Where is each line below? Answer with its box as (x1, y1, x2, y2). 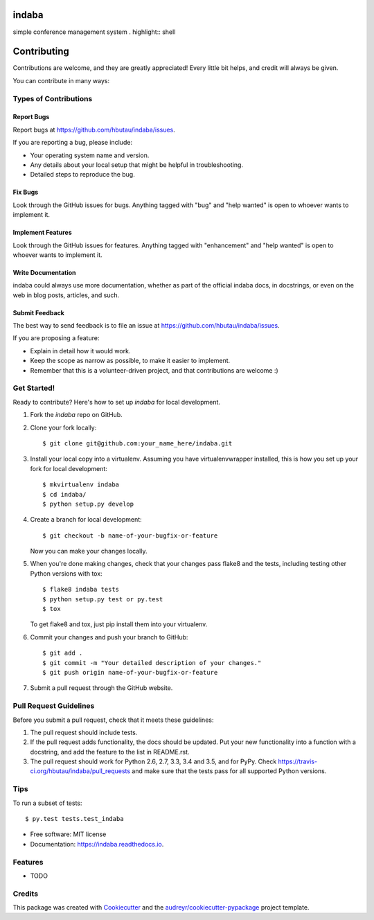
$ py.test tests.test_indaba (25, 815, 124, 822)
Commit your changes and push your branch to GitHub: (30, 632, 188, 641)
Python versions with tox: (30, 569, 103, 578)
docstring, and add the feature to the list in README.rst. (30, 747, 190, 756)
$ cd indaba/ (42, 490, 87, 498)
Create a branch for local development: (30, 515, 142, 524)
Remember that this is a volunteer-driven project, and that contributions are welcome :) (30, 366, 278, 374)
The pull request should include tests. (30, 728, 138, 736)
